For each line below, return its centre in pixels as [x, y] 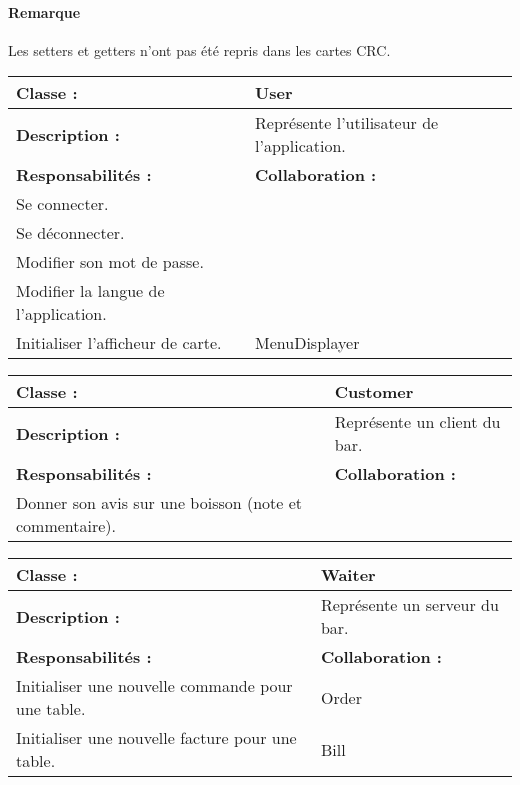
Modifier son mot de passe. [110, 262]
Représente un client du [417, 422]
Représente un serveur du [409, 605]
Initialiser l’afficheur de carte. [119, 343]
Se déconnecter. [70, 233]
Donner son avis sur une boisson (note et [159, 503]
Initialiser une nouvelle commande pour [154, 686]
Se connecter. [62, 204]
